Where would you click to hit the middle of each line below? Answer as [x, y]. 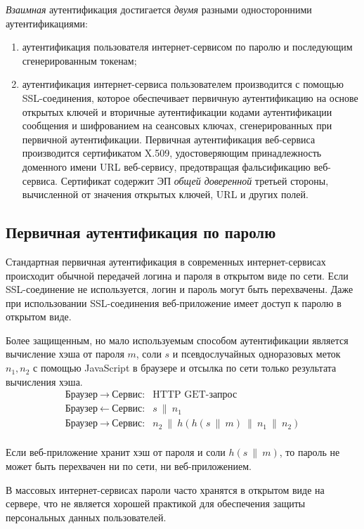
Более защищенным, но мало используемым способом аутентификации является [177, 340]
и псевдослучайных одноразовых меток [256, 354]
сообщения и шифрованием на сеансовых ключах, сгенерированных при [177, 125]
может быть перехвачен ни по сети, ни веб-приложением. [129, 465]
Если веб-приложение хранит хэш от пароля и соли [116, 452]
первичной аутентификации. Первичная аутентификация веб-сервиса [169, 139]
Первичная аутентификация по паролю [141, 232]
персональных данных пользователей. [86, 517]
